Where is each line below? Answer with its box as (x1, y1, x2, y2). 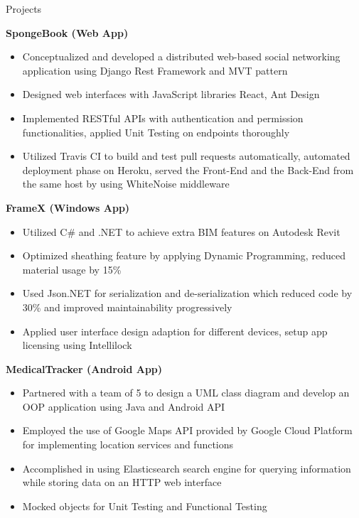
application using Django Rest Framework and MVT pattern (22, 63, 288, 77)
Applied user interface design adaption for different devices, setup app (22, 323, 328, 338)
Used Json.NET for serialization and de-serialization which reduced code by (22, 286, 353, 301)
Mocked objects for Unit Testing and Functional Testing (22, 498, 267, 513)
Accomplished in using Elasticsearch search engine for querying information (22, 460, 351, 475)
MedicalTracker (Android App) (6, 361, 163, 376)
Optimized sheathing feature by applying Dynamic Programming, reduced (22, 248, 345, 263)
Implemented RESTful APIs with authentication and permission (22, 110, 304, 125)
